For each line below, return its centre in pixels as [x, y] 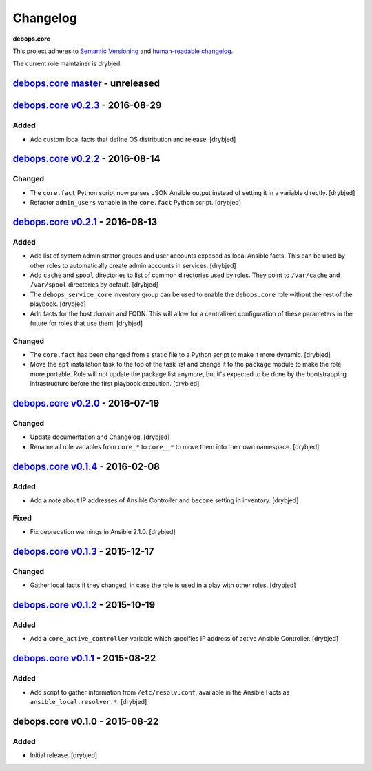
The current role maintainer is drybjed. [67, 64]
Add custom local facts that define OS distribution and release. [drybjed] [133, 139]
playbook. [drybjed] [58, 304]
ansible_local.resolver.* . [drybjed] [89, 701]
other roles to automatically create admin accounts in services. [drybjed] [133, 265]
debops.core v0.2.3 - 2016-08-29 [87, 106]
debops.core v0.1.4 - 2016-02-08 [86, 466]
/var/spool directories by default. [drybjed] [94, 285]
